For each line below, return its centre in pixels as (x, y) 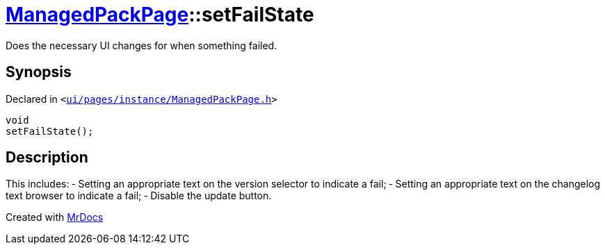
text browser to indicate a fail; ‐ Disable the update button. (139, 196)
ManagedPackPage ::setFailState (160, 15)
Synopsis (39, 72)
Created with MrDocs (55, 217)
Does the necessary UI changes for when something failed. (142, 45)
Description (47, 158)
